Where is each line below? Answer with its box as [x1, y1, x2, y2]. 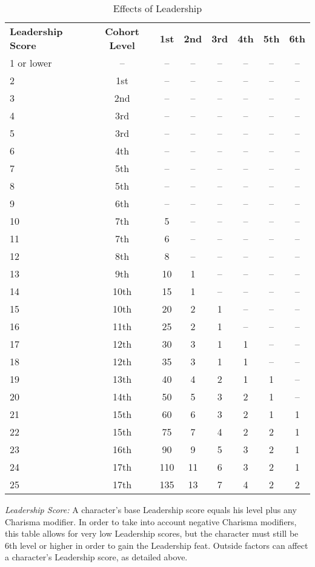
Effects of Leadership [113, 1, 202, 15]
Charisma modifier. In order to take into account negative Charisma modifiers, [5, 515, 297, 528]
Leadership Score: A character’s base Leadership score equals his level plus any [5, 503, 297, 516]
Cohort [105, 24, 139, 38]
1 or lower [10, 56, 52, 70]
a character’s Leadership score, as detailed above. [5, 551, 188, 563]
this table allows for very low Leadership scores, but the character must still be [5, 527, 299, 540]
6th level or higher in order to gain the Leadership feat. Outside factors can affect [5, 539, 308, 551]
